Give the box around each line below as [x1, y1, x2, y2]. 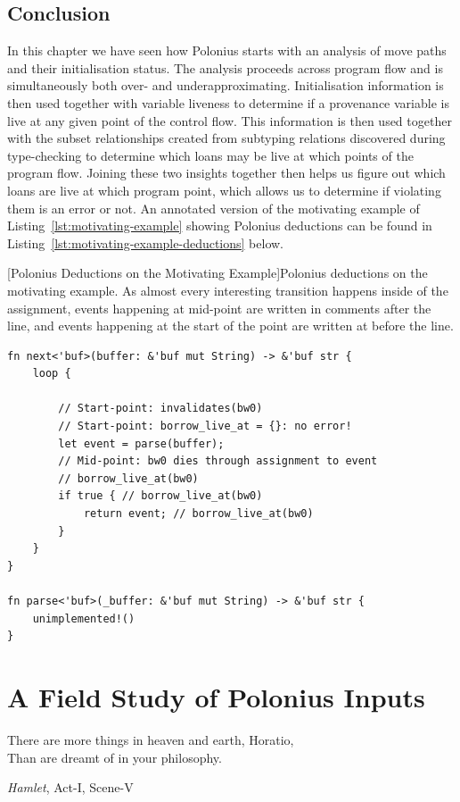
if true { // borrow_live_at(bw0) [58, 489, 263, 503]
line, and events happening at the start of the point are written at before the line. [7, 316, 454, 335]
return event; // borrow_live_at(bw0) [83, 507, 314, 521]
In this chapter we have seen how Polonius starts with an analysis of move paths [7, 41, 447, 60]
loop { [32, 367, 71, 380]
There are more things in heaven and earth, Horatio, [7, 730, 294, 748]
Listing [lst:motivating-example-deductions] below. [7, 233, 284, 252]
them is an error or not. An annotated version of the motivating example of [7, 198, 420, 217]
